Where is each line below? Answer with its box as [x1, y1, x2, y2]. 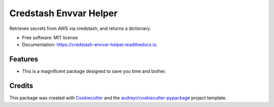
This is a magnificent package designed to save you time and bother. [22, 68, 166, 75]
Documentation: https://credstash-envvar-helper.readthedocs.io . [22, 42, 158, 48]
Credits [9, 82, 33, 90]
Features [9, 55, 38, 63]
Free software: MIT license [22, 34, 78, 41]
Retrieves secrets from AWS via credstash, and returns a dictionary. [9, 25, 151, 31]
